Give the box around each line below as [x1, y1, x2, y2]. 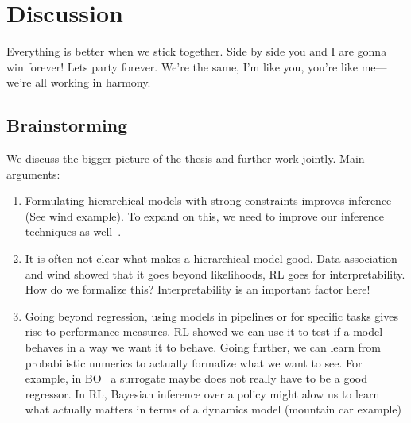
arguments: [6, 165, 60, 182]
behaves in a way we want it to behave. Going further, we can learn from [25, 339, 381, 356]
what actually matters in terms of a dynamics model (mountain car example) [25, 401, 402, 417]
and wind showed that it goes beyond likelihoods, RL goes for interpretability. [25, 265, 405, 282]
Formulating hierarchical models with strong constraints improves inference [25, 192, 392, 209]
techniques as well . [25, 223, 122, 240]
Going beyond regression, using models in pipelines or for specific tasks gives [25, 307, 398, 324]
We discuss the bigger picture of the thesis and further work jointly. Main [6, 150, 365, 167]
